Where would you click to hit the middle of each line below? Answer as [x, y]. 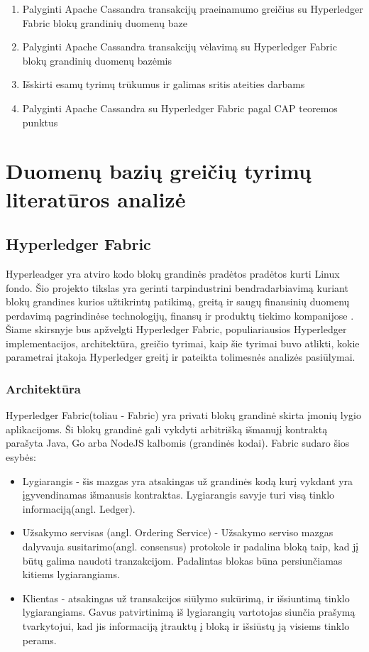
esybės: [21, 457]
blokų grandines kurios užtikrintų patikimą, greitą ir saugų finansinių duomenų [178, 301]
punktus [40, 122]
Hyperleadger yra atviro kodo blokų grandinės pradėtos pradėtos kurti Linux [173, 273]
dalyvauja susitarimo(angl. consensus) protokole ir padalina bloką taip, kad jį [191, 547]
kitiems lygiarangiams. [71, 574]
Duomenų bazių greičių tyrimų [159, 171]
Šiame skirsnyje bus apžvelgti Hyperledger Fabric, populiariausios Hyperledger [176, 329]
